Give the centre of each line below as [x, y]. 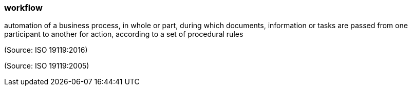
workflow [23, 8]
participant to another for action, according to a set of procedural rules [124, 34]
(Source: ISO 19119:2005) [47, 66]
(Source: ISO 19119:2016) [46, 50]
